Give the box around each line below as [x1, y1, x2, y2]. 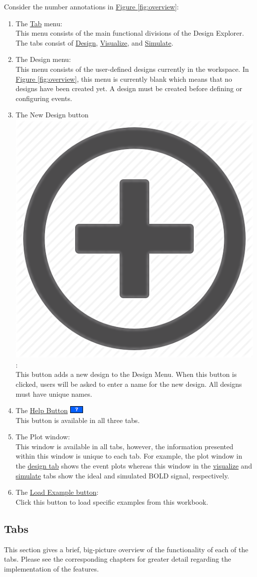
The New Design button [15, 109, 89, 120]
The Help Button [15, 405, 68, 416]
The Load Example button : [15, 487, 99, 497]
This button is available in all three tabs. [15, 415, 140, 425]
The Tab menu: [15, 18, 62, 28]
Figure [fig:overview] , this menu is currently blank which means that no [15, 73, 232, 84]
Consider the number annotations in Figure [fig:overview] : [4, 1, 179, 11]
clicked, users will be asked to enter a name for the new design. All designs [15, 378, 242, 389]
